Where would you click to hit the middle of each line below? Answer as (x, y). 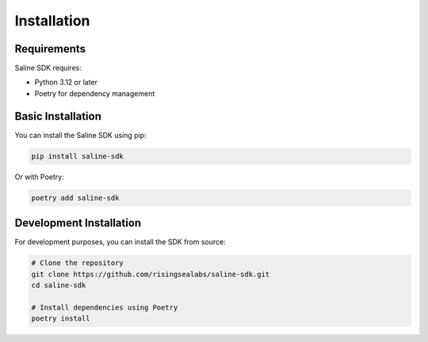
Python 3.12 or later (66, 83)
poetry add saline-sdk (75, 198)
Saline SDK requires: (48, 68)
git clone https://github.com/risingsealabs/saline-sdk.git (151, 274)
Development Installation (78, 223)
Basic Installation (58, 116)
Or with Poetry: (39, 177)
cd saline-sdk (59, 285)
